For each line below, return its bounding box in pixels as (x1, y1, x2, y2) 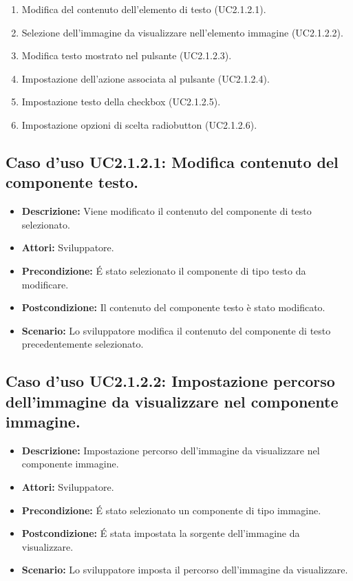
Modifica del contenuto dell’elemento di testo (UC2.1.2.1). (21, 2, 266, 16)
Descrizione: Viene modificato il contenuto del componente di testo (21, 204, 312, 218)
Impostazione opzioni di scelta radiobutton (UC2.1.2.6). (21, 117, 257, 131)
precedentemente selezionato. (21, 337, 144, 351)
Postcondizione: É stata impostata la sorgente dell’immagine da (21, 526, 300, 540)
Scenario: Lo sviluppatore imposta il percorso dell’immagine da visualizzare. (21, 562, 348, 577)
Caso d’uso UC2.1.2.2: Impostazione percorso (6, 370, 335, 392)
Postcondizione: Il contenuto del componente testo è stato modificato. (21, 300, 325, 315)
